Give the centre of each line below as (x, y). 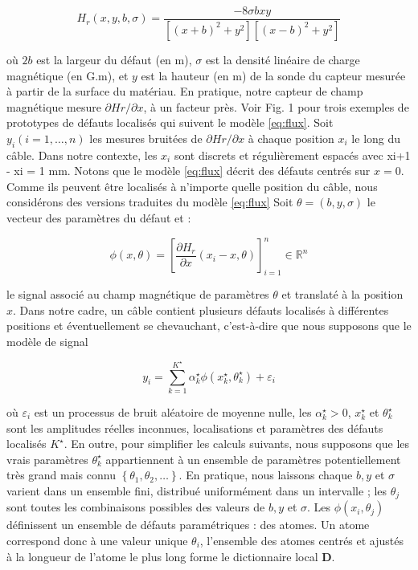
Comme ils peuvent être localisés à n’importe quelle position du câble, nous (192, 186)
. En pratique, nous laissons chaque (266, 475)
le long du (376, 138)
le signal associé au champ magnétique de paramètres (138, 293)
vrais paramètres (47, 459)
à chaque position (291, 138)
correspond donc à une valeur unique (97, 541)
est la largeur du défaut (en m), (114, 59)
